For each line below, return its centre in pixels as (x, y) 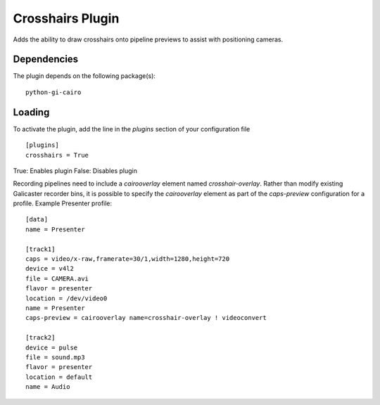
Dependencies (46, 59)
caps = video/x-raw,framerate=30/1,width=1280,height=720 (128, 259)
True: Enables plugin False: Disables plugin (75, 171)
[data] (37, 219)
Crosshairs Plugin (66, 18)
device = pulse (52, 347)
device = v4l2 (50, 269)
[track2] (40, 338)
